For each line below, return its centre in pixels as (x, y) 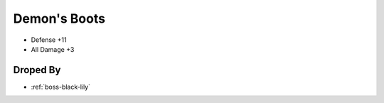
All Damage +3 (53, 49)
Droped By (37, 70)
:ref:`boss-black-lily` (61, 87)
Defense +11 (49, 40)
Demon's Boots (59, 18)
